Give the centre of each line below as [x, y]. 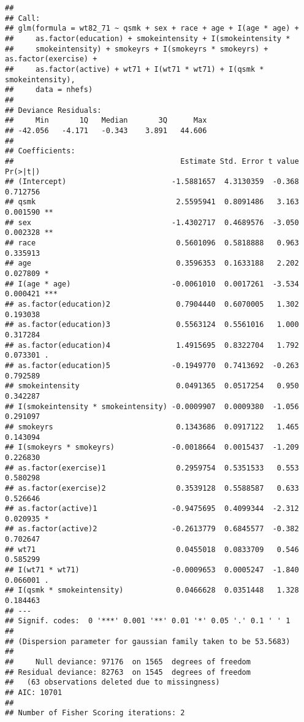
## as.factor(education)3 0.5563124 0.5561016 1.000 [152, 325]
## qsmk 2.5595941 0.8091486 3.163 [152, 202]
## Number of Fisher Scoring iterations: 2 [95, 713]
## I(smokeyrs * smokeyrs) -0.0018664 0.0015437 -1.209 [152, 447]
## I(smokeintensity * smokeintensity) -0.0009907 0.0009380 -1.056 [152, 406]
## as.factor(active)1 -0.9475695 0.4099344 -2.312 [152, 509]
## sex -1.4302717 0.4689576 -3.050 [152, 222]
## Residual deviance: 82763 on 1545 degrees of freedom [128, 672]
